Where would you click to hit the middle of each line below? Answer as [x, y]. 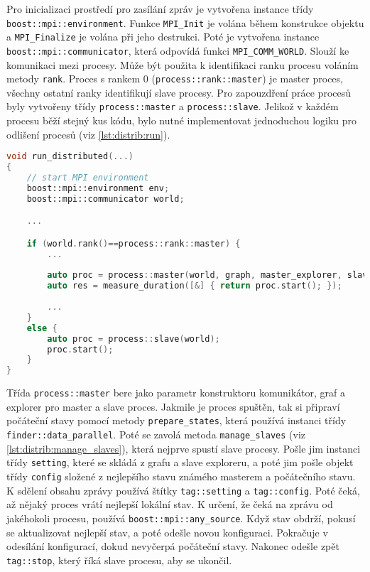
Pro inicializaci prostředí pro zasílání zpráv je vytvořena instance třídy [160, 9]
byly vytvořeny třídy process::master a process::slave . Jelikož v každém [173, 106]
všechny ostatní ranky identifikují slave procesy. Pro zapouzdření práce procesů [179, 92]
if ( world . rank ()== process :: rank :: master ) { [134, 243]
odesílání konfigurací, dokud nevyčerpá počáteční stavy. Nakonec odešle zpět [173, 546]
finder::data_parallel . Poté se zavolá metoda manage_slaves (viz [156, 435]
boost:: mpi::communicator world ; [105, 199]
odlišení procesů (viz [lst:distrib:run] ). [88, 134]
